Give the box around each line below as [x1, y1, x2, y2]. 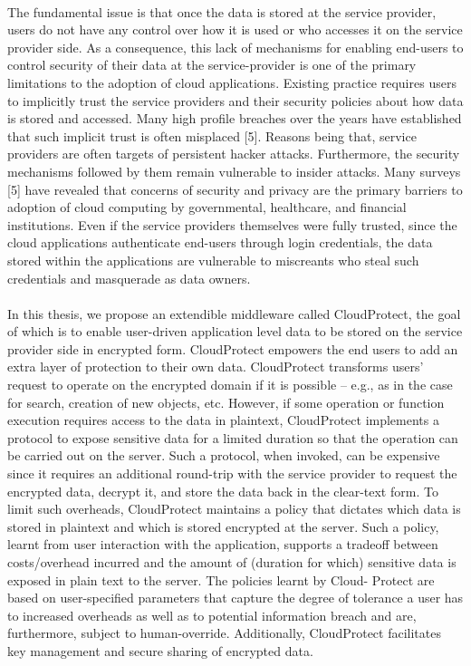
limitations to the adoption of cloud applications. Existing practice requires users [7, 72, 457, 92]
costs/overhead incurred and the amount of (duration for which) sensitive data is [7, 553, 457, 571]
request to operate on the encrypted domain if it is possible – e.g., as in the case [7, 375, 453, 394]
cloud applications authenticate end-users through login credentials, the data [7, 233, 433, 252]
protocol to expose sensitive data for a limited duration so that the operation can [7, 428, 458, 447]
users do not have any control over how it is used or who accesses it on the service [7, 20, 463, 39]
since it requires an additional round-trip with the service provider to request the [7, 464, 457, 483]
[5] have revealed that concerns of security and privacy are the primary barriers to [7, 179, 463, 198]
